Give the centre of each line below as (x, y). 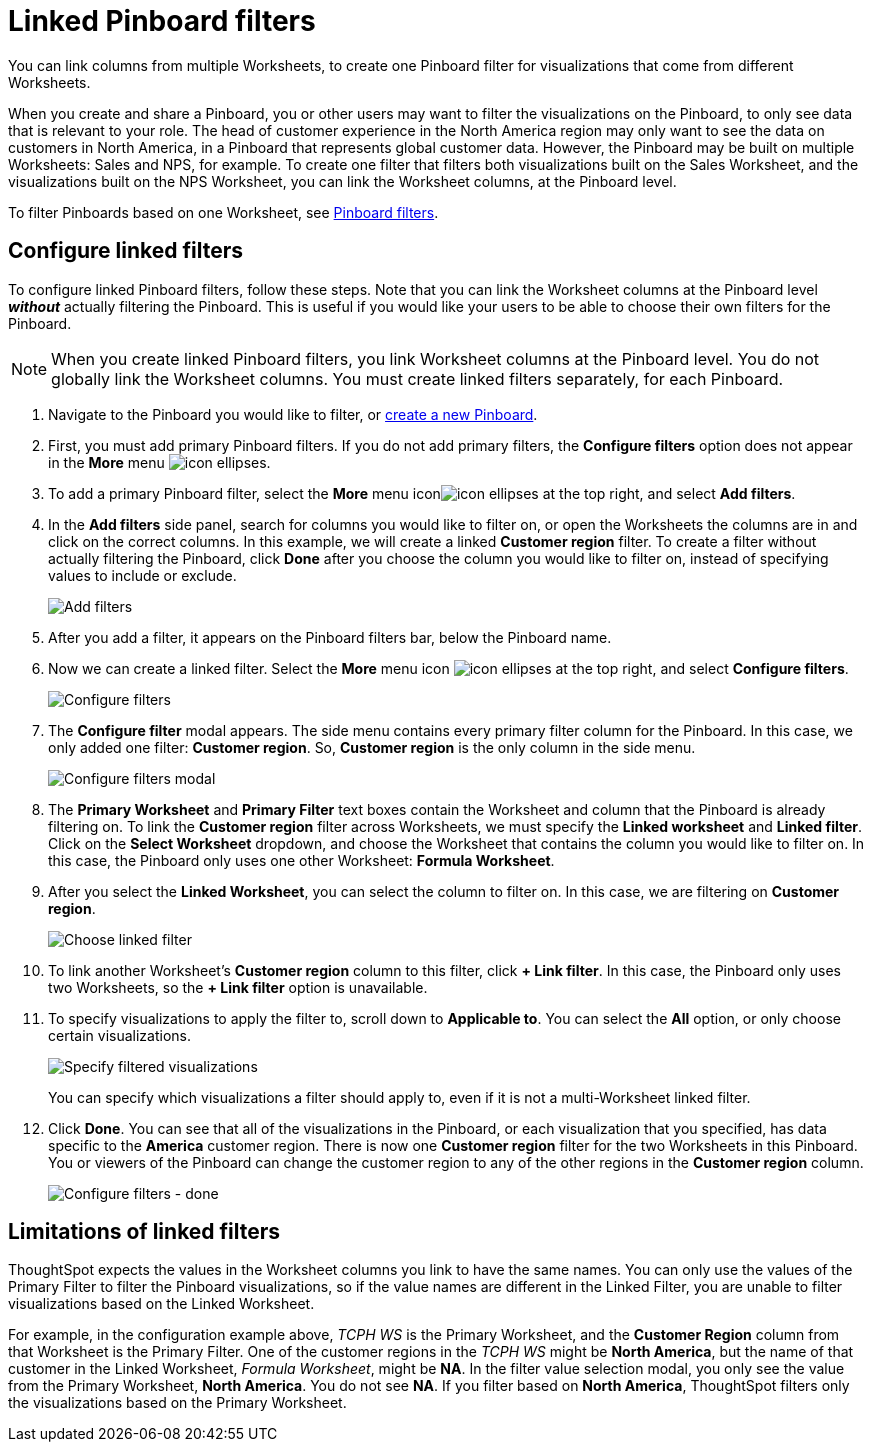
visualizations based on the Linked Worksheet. (161, 1304)
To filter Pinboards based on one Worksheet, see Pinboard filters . (223, 212)
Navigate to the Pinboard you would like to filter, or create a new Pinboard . (293, 414)
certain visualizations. (119, 1035)
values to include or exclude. (142, 575)
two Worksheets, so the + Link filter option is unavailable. (238, 987)
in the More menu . (159, 462)
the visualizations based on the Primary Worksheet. (177, 1403)
